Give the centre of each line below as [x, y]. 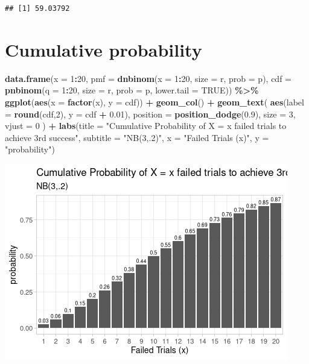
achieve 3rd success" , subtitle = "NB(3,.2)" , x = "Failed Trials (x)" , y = [137, 137]
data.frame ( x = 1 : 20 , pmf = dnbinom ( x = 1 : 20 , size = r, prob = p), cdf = [148, 78]
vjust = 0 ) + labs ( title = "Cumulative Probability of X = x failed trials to [146, 126]
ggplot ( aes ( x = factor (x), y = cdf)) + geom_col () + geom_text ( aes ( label [154, 102]
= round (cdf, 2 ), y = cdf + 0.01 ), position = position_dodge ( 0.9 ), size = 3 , [150, 114]
